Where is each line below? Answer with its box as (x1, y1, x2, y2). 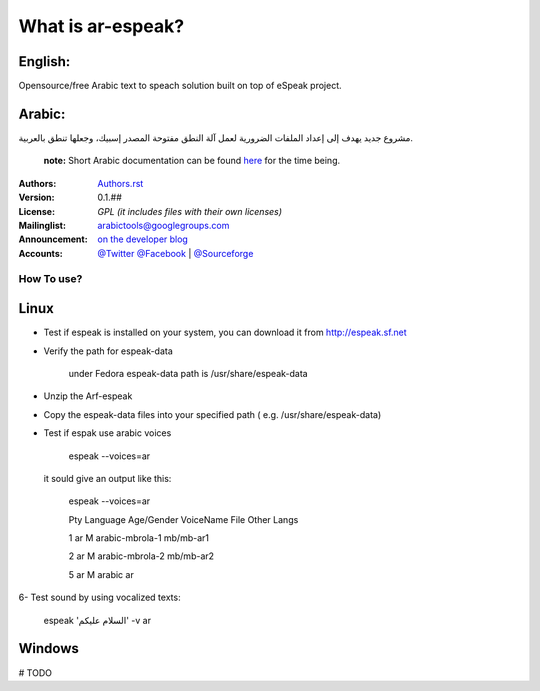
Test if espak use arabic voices (43, 427, 172, 439)
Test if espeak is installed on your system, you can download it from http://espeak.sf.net (43, 326, 407, 339)
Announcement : (18, 233, 89, 245)
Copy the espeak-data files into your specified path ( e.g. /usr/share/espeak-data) (43, 408, 382, 420)
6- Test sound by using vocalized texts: (18, 591, 181, 604)
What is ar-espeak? (18, 15, 185, 37)
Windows (18, 640, 79, 657)
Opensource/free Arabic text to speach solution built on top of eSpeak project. (18, 80, 342, 92)
